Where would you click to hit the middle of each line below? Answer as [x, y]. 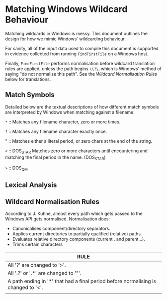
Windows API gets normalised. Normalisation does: [58, 219]
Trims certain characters [38, 244]
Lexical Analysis [31, 185]
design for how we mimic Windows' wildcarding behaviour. [65, 39]
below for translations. [28, 79]
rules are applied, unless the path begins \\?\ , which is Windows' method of [83, 69]
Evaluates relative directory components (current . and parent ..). [79, 239]
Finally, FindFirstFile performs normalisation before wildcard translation [80, 63]
